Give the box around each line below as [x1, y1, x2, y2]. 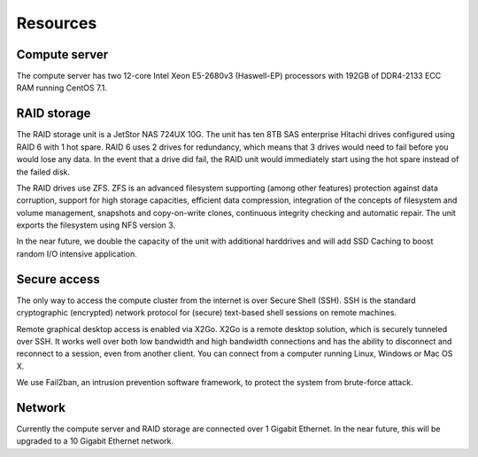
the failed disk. [16, 167, 71, 177]
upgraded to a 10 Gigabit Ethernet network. [16, 436, 174, 446]
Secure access [16, 271, 101, 287]
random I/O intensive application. [16, 248, 137, 259]
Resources [16, 13, 97, 33]
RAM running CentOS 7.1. [16, 82, 108, 93]
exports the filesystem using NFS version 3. [16, 220, 176, 230]
